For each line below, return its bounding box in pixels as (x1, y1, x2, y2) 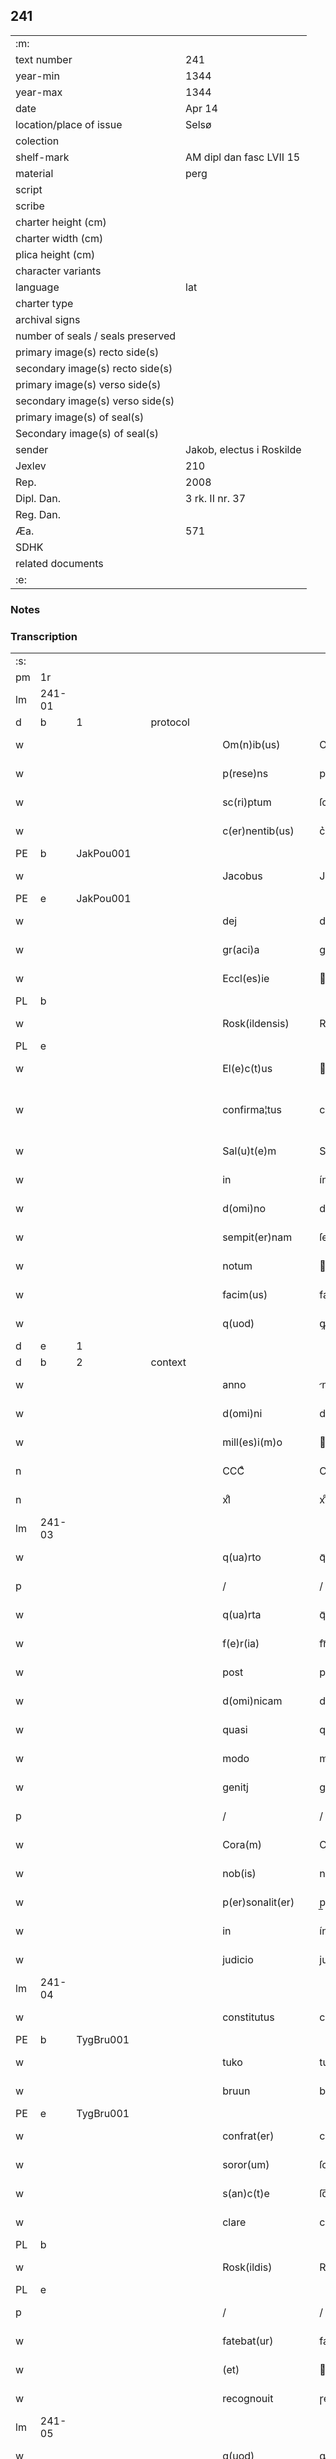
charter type (15, 296, 74, 310)
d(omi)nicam (222, 1694, 283, 1708)
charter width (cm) (15, 231, 104, 245)
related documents (15, 556, 104, 570)
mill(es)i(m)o (222, 1435, 283, 1449)
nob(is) (222, 1867, 257, 1881)
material (15, 166, 54, 180)
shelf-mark (15, 150, 70, 164)
